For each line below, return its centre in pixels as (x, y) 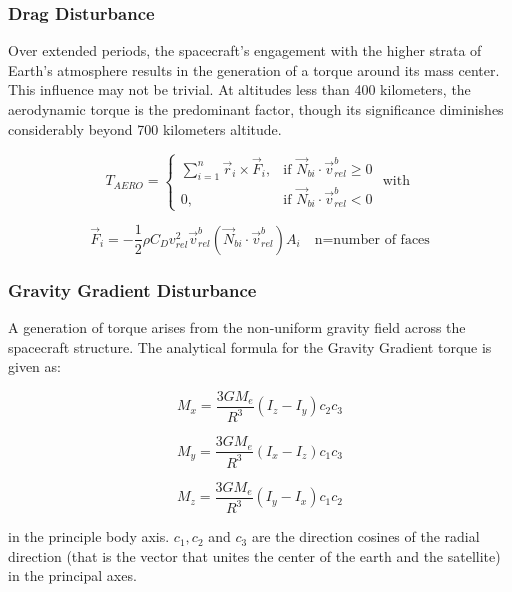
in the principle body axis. (89, 536)
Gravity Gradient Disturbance (132, 289)
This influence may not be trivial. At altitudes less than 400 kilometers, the (239, 89)
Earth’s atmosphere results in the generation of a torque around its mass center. (254, 69)
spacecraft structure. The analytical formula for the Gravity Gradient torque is (250, 346)
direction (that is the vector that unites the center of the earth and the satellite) (254, 555)
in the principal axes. (72, 575)
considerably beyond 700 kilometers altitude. (145, 128)
